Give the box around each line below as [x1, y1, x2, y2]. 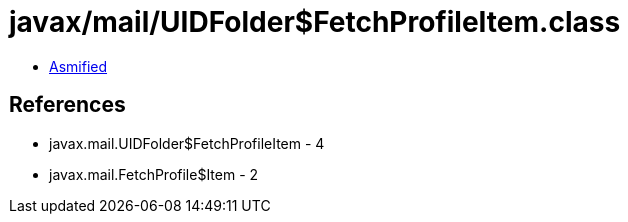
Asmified [49, 57, 108, 75]
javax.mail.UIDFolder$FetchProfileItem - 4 [49, 134, 325, 152]
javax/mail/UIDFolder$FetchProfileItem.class [9, 5, 621, 39]
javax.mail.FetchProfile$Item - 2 [49, 165, 259, 183]
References [9, 92, 126, 118]
